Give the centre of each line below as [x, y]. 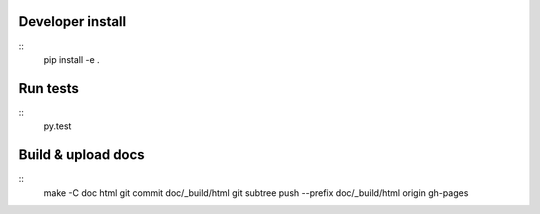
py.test [57, 126]
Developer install [72, 21]
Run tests [48, 88]
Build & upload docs [81, 155]
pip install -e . [71, 59]
